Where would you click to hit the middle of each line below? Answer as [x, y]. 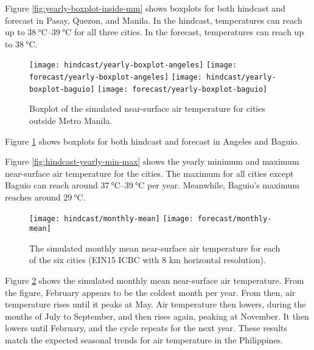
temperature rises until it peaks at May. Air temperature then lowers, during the [155, 304]
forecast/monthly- [235, 218]
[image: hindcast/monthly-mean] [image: [111, 218]
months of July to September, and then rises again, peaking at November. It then [157, 316]
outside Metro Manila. [71, 120]
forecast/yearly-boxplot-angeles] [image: [116, 77]
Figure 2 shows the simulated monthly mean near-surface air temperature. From [155, 280]
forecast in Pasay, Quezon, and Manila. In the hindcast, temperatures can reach [154, 20]
